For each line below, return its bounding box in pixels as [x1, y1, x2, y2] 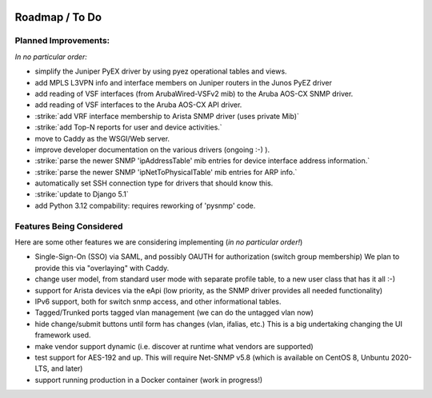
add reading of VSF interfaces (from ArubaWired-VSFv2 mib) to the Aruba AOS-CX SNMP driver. [34, 89, 354, 98]
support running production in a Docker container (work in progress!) [34, 375, 263, 384]
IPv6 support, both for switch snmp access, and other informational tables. [34, 297, 282, 306]
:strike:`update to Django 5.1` [34, 189, 129, 199]
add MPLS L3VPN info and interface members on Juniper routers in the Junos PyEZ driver [34, 78, 332, 87]
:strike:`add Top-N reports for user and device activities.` [34, 122, 223, 132]
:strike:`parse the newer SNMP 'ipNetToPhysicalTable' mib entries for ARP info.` [34, 167, 298, 177]
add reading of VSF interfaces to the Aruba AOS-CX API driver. [34, 100, 242, 109]
